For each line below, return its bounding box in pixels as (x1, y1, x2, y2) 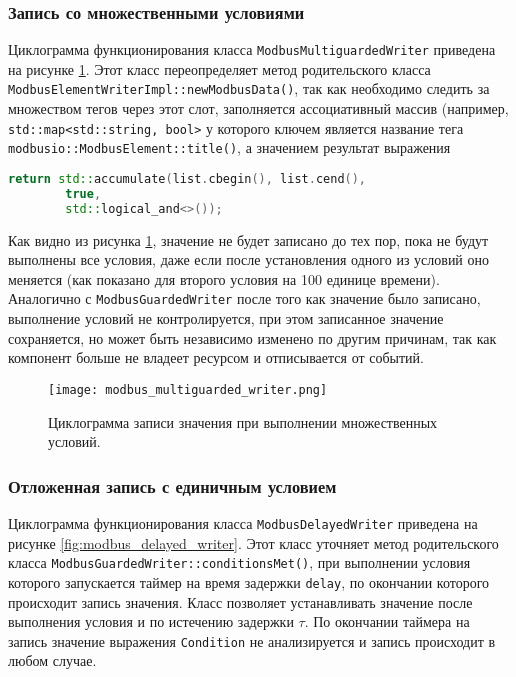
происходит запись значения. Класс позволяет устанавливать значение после (8, 591, 473, 612)
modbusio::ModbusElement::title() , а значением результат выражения (8, 137, 451, 158)
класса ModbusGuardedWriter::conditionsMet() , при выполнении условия (8, 552, 471, 573)
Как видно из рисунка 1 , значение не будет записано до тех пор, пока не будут (8, 229, 489, 250)
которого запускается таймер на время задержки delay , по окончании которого (8, 571, 490, 592)
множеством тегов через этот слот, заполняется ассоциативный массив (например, (8, 98, 509, 119)
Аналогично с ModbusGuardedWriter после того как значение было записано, (8, 288, 481, 309)
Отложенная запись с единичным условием (8, 473, 337, 498)
